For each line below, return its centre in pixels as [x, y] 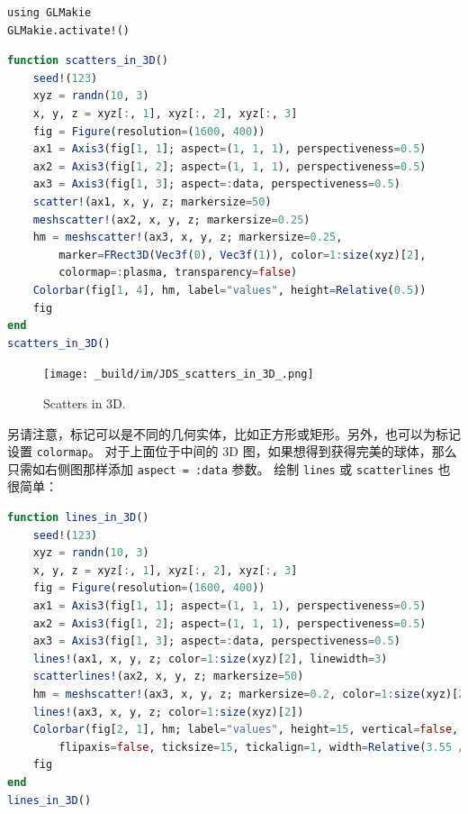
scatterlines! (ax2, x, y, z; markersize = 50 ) [168, 677]
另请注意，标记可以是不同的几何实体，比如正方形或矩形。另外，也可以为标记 [234, 433]
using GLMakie [49, 13]
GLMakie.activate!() [69, 30]
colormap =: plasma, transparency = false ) [178, 273]
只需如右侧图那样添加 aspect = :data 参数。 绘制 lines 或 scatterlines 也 [229, 468]
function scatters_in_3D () [88, 61]
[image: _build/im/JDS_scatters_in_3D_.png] [179, 375]
